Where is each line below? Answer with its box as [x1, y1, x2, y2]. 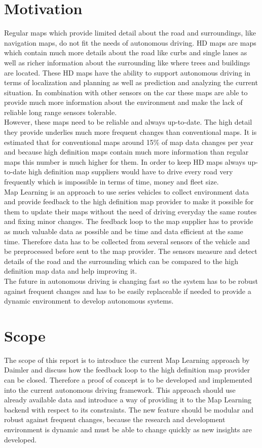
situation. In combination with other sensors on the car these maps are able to [4, 87, 248, 97]
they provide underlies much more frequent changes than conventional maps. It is [4, 127, 257, 137]
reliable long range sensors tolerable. [4, 106, 117, 117]
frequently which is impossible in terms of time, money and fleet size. [4, 176, 219, 187]
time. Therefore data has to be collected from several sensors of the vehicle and [4, 236, 250, 246]
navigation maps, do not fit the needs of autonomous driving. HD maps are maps [4, 37, 256, 48]
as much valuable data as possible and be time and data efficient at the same [4, 226, 243, 236]
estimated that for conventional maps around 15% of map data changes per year [4, 136, 253, 147]
